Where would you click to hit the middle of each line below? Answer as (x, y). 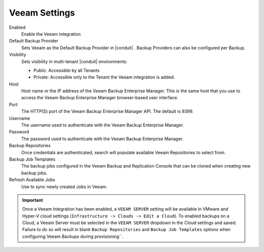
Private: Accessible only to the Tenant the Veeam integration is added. (104, 77)
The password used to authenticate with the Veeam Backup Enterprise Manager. (102, 139)
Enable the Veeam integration (51, 34)
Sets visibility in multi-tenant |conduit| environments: (74, 62)
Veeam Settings (42, 13)
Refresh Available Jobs (32, 180)
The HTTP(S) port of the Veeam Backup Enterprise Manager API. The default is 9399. (108, 111)
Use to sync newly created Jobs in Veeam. (64, 187)
